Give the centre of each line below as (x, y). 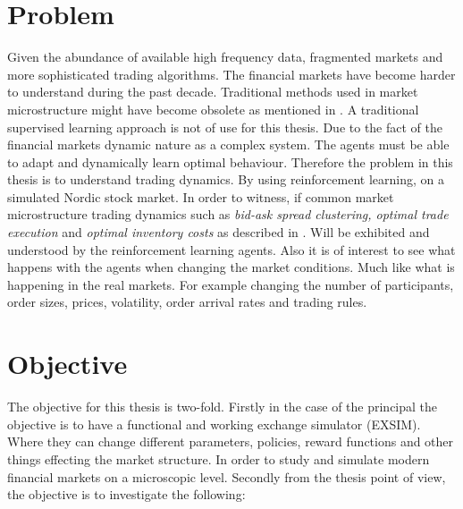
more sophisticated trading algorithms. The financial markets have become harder (231, 74)
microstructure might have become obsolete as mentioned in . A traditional (213, 109)
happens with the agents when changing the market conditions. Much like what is (231, 267)
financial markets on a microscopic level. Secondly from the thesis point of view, (227, 476)
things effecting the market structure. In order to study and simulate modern (219, 458)
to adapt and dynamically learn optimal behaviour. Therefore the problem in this (230, 161)
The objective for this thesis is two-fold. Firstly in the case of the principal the (223, 407)
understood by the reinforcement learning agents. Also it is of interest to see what (231, 249)
